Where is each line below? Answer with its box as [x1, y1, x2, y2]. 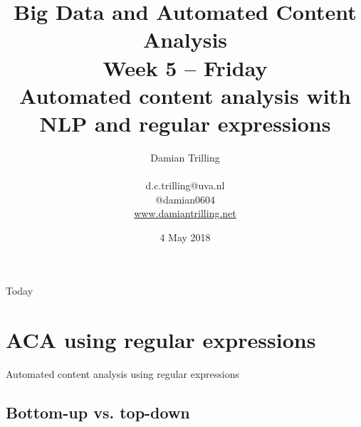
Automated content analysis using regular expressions [6, 367, 240, 381]
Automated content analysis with [19, 80, 352, 110]
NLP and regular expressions [39, 108, 331, 137]
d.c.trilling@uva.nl [145, 178, 225, 193]
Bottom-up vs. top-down [6, 401, 190, 423]
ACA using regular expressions [6, 325, 316, 354]
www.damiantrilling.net [134, 206, 236, 221]
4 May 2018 [159, 229, 211, 244]
